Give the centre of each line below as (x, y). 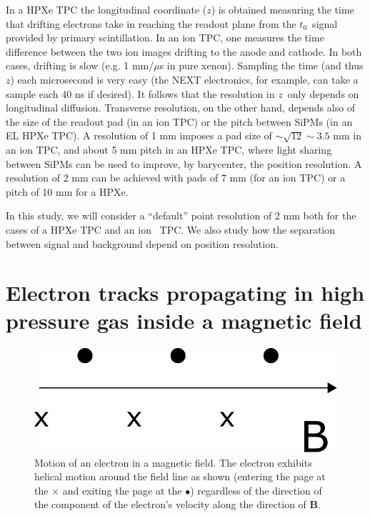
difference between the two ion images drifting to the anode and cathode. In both (184, 51)
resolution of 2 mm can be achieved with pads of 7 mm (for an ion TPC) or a (176, 178)
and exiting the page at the (122, 490)
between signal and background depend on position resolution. (142, 243)
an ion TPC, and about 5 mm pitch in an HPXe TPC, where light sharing (169, 149)
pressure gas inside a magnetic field (184, 321)
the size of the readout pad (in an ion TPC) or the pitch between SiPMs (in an (179, 121)
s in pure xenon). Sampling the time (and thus (261, 65)
